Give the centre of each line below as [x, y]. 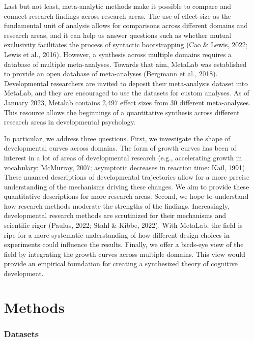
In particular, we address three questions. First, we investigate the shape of [117, 138]
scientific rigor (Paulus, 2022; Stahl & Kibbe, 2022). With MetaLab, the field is [123, 225]
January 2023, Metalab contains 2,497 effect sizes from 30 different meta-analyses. [127, 102]
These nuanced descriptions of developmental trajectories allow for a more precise [127, 177]
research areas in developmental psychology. [70, 122]
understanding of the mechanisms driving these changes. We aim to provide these [127, 186]
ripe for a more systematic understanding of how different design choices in [117, 234]
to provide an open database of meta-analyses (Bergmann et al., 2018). [111, 74]
